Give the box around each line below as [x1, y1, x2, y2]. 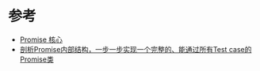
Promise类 [19, 54, 54, 64]
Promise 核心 [19, 35, 63, 44]
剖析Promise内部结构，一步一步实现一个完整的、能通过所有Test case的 [19, 44, 252, 54]
